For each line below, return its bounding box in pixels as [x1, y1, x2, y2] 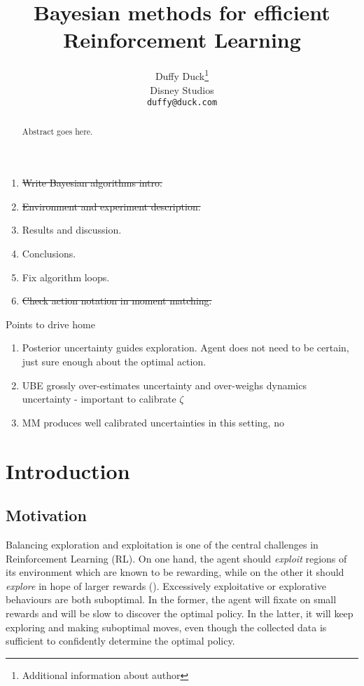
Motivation [6, 504, 87, 526]
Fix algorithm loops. [22, 269, 110, 284]
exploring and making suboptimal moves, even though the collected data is [6, 619, 327, 634]
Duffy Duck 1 [155, 67, 209, 83]
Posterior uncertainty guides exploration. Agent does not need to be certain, [22, 340, 349, 355]
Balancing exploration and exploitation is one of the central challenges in [6, 537, 318, 551]
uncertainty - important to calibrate [22, 391, 176, 406]
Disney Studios [150, 82, 214, 97]
